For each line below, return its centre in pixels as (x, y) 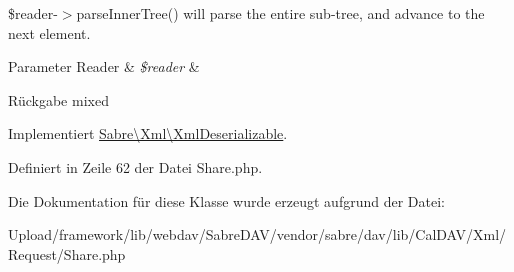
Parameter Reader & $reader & (104, 66)
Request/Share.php (67, 253)
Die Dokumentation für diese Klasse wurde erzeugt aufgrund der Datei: (226, 200)
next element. (49, 32)
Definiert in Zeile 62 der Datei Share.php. (135, 166)
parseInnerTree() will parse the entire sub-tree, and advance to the (280, 13)
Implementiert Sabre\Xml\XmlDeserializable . (148, 133)
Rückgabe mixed (58, 99)
